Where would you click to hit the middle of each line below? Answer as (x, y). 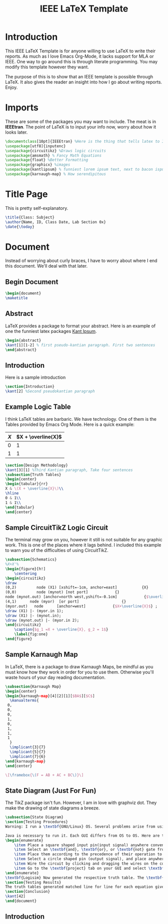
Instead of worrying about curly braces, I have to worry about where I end (81, 261)
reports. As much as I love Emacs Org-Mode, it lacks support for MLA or (79, 56)
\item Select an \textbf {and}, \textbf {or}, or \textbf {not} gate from (90, 850)
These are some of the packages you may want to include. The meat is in (81, 122)
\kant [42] (15, 896)
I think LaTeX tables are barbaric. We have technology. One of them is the (81, 419)
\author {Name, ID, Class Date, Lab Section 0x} (56, 222)
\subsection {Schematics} (31, 560)
